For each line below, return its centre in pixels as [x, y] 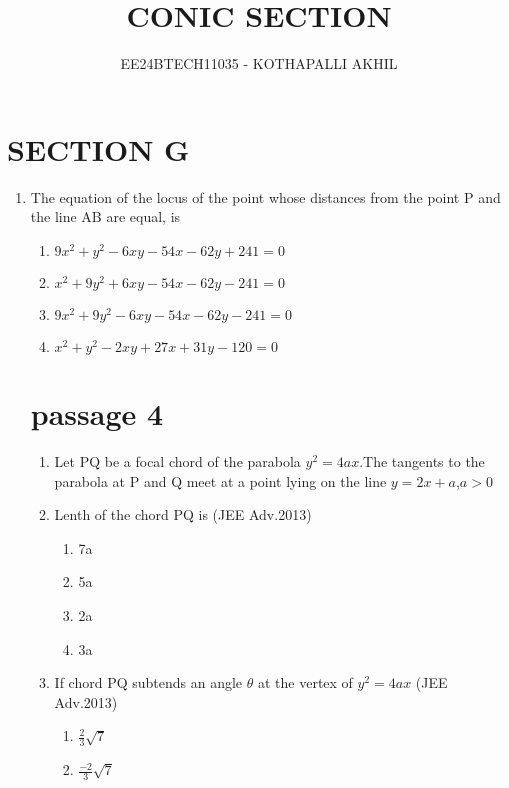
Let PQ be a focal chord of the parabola [177, 460]
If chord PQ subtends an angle [148, 682]
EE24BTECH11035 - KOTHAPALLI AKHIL [259, 63]
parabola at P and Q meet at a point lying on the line [220, 480]
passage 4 [97, 413]
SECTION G [98, 148]
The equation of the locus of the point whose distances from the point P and [265, 196]
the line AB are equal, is [105, 216]
